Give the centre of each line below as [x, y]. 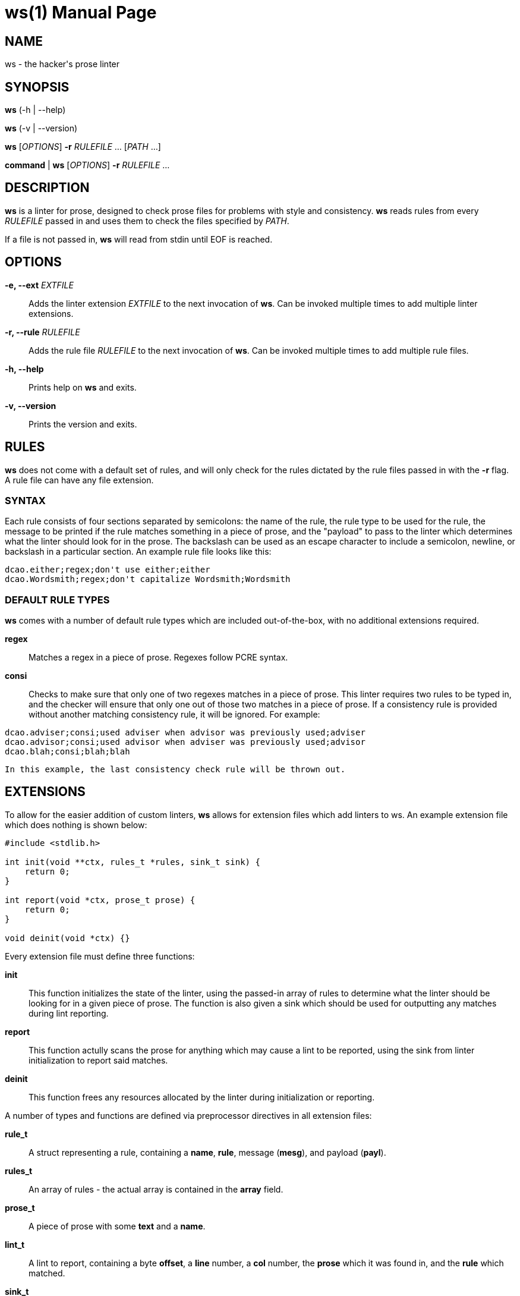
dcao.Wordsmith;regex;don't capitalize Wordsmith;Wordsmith [148, 579]
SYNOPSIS [37, 87]
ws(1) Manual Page [81, 12]
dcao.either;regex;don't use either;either [108, 570]
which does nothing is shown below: [76, 825]
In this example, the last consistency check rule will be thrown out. [175, 770]
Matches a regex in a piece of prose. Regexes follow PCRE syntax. [158, 658]
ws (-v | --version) [41, 128]
